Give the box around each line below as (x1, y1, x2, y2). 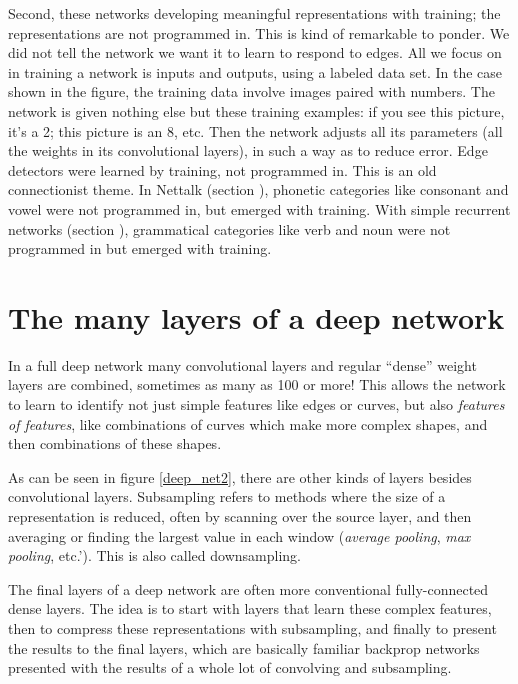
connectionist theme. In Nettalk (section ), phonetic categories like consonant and (8, 179, 509, 200)
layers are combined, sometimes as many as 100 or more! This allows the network (8, 374, 506, 395)
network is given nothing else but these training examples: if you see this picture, (8, 100, 505, 121)
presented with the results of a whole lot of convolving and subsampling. (8, 657, 452, 678)
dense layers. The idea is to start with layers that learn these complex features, (8, 598, 492, 619)
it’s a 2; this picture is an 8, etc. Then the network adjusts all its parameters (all (8, 120, 503, 141)
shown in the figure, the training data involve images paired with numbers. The (8, 81, 495, 102)
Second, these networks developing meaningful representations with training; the (8, 3, 501, 23)
